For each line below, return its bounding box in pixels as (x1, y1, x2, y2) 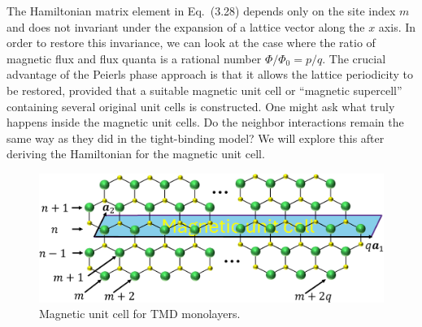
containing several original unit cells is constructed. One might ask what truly (7, 97, 395, 114)
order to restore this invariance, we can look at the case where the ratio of (7, 34, 376, 51)
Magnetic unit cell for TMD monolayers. (39, 305, 241, 322)
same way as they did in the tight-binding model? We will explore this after (7, 129, 385, 146)
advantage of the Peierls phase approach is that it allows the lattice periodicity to (7, 66, 413, 83)
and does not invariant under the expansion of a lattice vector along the (7, 18, 365, 35)
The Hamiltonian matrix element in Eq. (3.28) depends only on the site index (7, 2, 396, 19)
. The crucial (322, 49, 386, 67)
